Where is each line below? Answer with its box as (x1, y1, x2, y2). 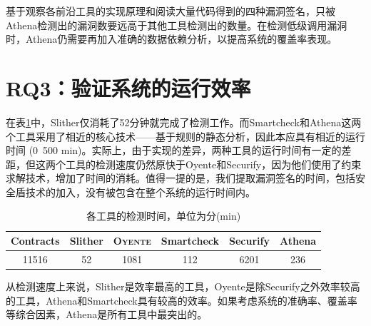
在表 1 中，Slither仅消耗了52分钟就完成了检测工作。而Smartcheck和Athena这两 (6, 114, 362, 129)
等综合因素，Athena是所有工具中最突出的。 (6, 307, 208, 322)
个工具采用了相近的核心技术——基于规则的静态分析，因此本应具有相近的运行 (6, 128, 365, 143)
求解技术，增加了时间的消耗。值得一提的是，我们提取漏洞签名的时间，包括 (6, 170, 355, 185)
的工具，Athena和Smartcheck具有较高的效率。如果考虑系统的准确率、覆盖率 (6, 292, 357, 307)
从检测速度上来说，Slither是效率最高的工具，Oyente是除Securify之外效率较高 (6, 279, 360, 293)
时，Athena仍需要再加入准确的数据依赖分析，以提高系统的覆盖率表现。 (6, 31, 337, 46)
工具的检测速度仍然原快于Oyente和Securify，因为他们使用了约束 (65, 156, 362, 171)
